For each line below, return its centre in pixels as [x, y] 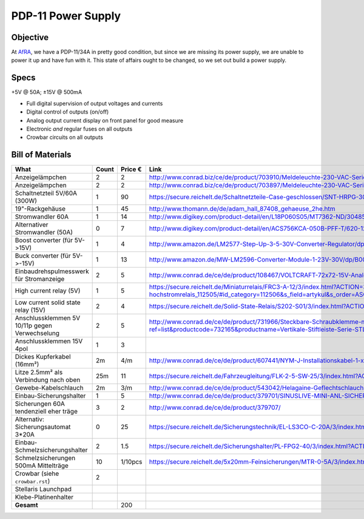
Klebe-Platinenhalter [44, 497]
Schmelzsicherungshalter [51, 450]
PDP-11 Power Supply [66, 16]
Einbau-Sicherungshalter [50, 396]
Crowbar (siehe [37, 473]
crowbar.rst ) [32, 481]
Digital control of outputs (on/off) [68, 112]
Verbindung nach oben [48, 380]
